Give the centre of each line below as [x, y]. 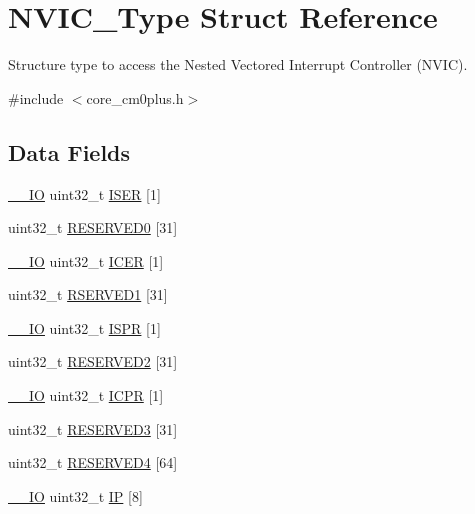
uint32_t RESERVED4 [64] [93, 462]
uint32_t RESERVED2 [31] [93, 361]
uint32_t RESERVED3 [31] [93, 428]
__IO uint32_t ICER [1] [86, 260]
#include [36, 97]
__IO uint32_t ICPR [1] [86, 395]
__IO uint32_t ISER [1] [84, 193]
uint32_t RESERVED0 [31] [93, 227]
